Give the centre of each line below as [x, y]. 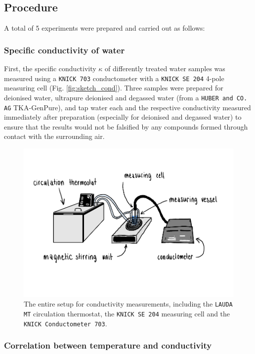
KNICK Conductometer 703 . [65, 323]
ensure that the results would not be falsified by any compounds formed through [126, 126]
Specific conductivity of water [64, 50]
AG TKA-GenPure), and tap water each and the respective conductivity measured [127, 107]
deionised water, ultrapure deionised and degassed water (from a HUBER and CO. [126, 97]
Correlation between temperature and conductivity [108, 345]
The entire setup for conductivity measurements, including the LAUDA [128, 304]
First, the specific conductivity [50, 68]
